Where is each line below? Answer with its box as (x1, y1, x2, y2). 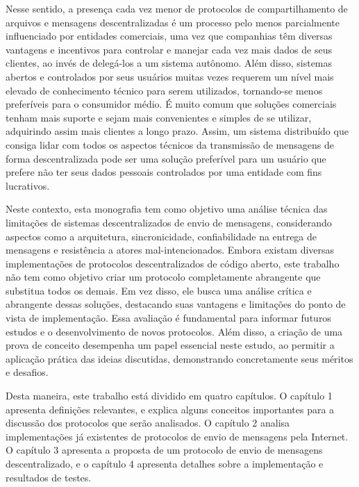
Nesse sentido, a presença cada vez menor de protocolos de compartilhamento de (6, 1, 348, 15)
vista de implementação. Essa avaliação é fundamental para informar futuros (6, 311, 331, 325)
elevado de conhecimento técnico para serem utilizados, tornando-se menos (6, 83, 323, 97)
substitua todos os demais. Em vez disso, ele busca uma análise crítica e (6, 283, 312, 297)
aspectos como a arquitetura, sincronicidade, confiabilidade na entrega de (6, 229, 317, 243)
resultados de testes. (6, 470, 92, 484)
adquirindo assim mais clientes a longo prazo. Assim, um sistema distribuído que (6, 124, 349, 138)
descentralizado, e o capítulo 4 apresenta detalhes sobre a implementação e (6, 456, 324, 470)
